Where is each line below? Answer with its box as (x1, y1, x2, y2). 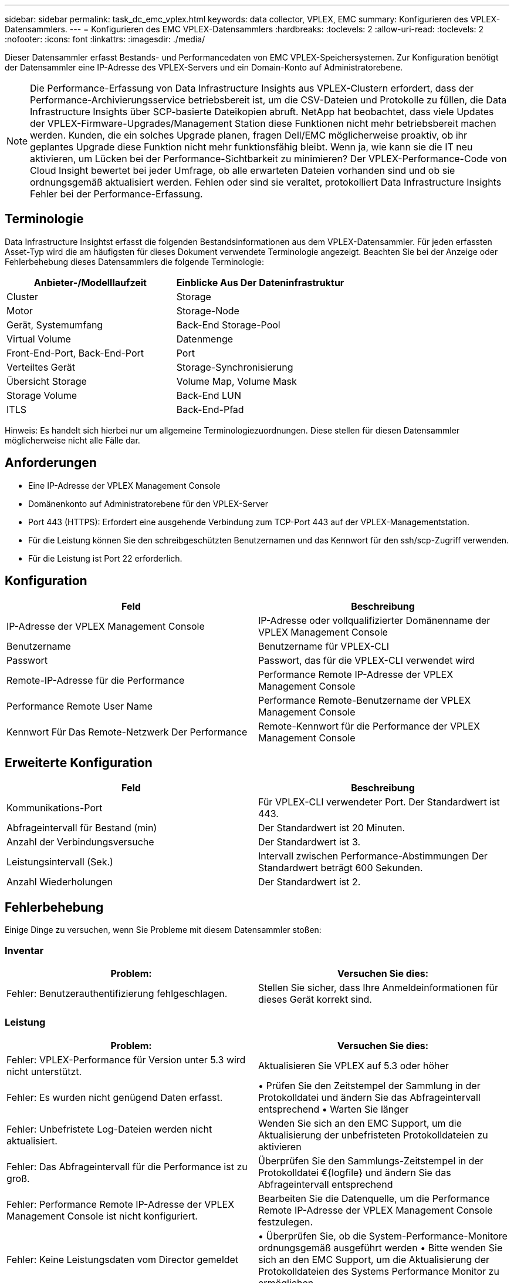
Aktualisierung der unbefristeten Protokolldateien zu (258, 1128, 488, 1141)
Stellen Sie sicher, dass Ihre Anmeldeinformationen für (258, 981, 498, 993)
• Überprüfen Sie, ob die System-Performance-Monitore (258, 1230, 508, 1242)
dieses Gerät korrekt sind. (258, 993, 372, 1005)
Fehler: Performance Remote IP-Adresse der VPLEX (6, 1198, 235, 1210)
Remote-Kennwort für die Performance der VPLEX (258, 720, 480, 732)
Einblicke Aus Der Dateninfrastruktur (176, 276, 344, 288)
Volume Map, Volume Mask (176, 375, 297, 387)
